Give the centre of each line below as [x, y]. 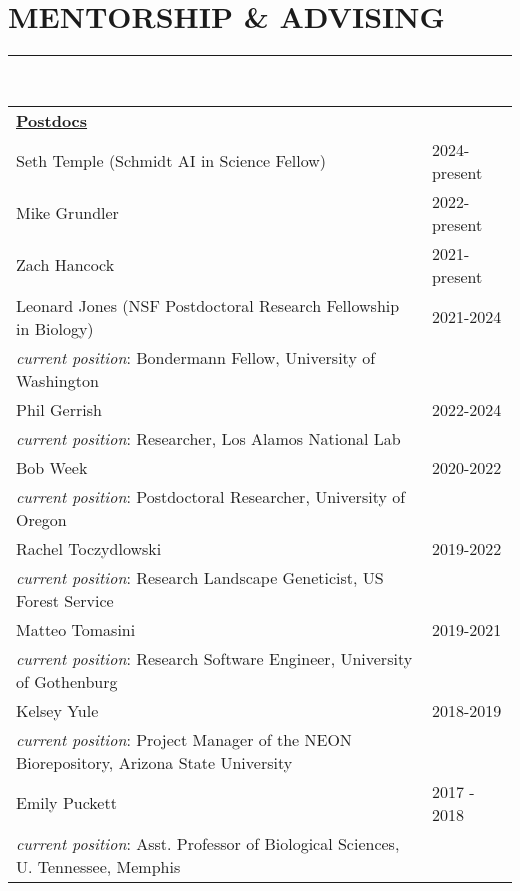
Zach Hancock [65, 265]
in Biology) [55, 328]
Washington [57, 380]
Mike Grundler [67, 213]
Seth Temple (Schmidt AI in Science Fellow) [171, 161]
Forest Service [65, 600]
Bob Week [52, 467]
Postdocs [52, 120]
